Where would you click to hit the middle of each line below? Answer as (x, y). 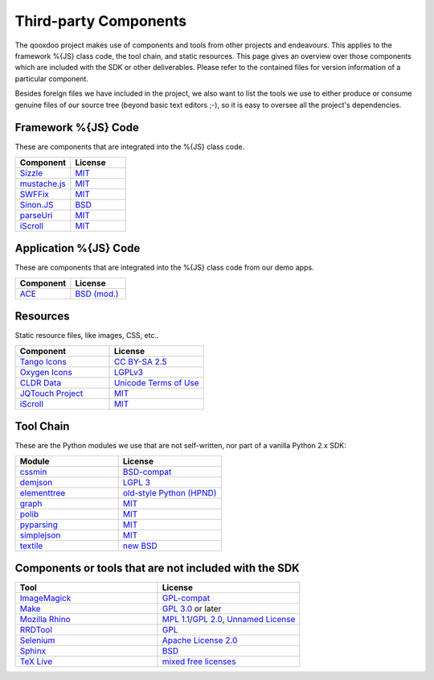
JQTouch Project (51, 393)
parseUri (36, 215)
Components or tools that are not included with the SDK (158, 568)
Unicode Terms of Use (157, 382)
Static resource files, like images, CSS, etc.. (87, 336)
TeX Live (36, 661)
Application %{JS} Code (78, 248)
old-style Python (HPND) (170, 492)
